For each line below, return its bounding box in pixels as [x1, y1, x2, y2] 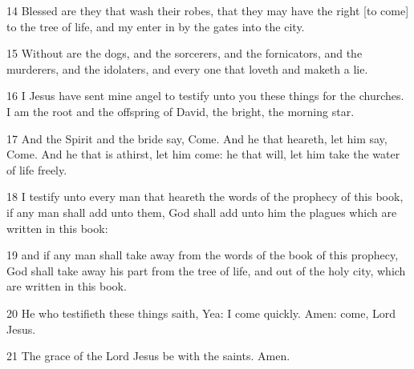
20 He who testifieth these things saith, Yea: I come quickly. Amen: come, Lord [6, 304, 396, 321]
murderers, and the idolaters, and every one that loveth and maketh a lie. [6, 60, 368, 77]
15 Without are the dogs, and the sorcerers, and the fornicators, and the [6, 45, 363, 62]
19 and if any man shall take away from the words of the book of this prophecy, [6, 247, 399, 263]
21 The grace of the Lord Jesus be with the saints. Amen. [6, 347, 290, 364]
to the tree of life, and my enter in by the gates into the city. [6, 18, 305, 34]
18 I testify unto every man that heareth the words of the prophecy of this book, [6, 188, 404, 205]
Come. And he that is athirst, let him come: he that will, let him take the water [6, 146, 400, 162]
